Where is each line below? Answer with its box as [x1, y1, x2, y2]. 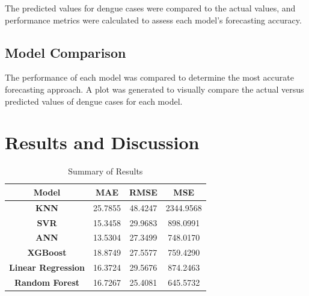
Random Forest [14, 276, 80, 288]
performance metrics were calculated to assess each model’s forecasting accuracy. [5, 13, 302, 26]
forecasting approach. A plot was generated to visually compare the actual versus [5, 82, 304, 95]
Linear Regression [9, 261, 85, 274]
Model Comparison [5, 43, 126, 61]
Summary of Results [68, 165, 143, 177]
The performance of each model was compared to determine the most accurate [5, 71, 294, 84]
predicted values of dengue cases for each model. [5, 94, 183, 107]
